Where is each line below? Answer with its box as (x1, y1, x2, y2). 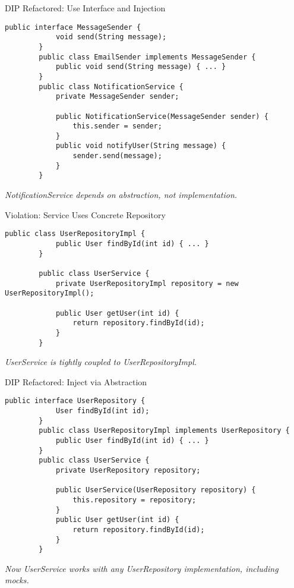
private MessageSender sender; (55, 92, 179, 101)
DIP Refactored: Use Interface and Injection (5, 2, 166, 14)
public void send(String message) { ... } (55, 62, 226, 71)
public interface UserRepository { (5, 397, 146, 405)
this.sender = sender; (72, 122, 162, 131)
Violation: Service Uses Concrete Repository (5, 208, 166, 221)
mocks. (5, 574, 29, 586)
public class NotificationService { (39, 82, 184, 91)
